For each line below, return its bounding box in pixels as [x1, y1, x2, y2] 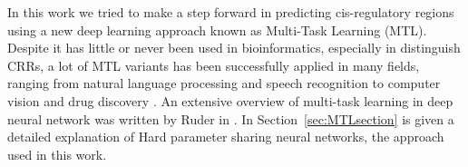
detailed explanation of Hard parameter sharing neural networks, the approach [7, 127, 444, 146]
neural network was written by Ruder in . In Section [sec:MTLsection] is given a [7, 109, 454, 128]
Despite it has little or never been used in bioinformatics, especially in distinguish [7, 38, 461, 57]
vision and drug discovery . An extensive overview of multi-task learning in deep [7, 91, 453, 110]
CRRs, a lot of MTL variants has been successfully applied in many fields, [7, 55, 420, 74]
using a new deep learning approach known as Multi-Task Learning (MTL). [7, 20, 427, 39]
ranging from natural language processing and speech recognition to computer [7, 74, 441, 93]
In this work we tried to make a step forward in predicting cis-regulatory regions [7, 3, 454, 21]
